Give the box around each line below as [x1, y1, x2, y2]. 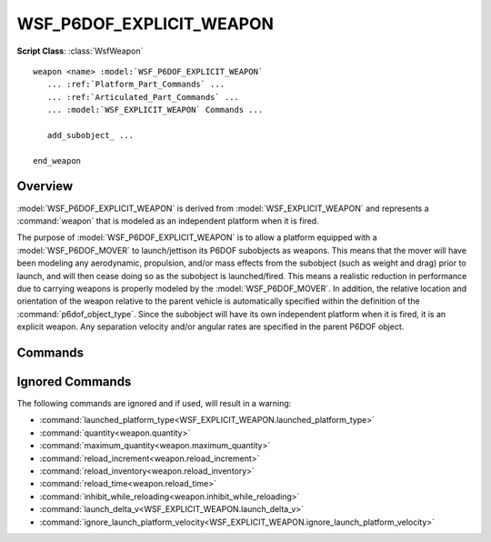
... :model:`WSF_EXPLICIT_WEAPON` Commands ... [46, 105, 264, 115]
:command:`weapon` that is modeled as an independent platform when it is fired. [16, 215, 319, 226]
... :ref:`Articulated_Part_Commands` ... [46, 92, 240, 102]
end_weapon [33, 156, 82, 166]
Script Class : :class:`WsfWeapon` [16, 45, 144, 56]
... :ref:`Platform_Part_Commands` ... [46, 79, 225, 90]
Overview [16, 178, 74, 195]
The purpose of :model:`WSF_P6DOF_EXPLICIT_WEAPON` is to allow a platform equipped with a [16, 232, 377, 243]
